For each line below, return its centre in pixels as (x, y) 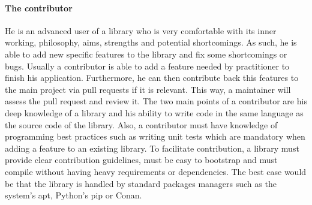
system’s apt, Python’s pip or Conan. (73, 195)
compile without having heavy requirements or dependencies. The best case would (156, 171)
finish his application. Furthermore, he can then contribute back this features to (152, 78)
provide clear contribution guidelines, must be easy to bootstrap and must (141, 160)
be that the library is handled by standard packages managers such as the (141, 183)
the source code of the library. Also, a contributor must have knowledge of (141, 124)
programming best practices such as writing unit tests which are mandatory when (155, 136)
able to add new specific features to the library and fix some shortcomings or (146, 54)
